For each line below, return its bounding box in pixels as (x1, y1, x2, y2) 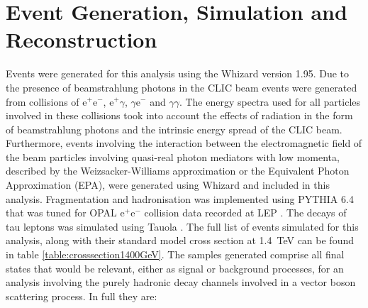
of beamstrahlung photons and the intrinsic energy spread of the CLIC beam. (6, 121, 342, 136)
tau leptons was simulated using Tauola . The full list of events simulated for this (6, 219, 359, 233)
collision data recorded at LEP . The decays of (144, 205, 347, 220)
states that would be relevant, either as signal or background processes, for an (6, 260, 344, 275)
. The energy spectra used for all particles (179, 94, 360, 109)
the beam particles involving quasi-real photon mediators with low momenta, (6, 149, 340, 164)
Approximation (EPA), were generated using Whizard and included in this (6, 177, 330, 192)
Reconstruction (6, 25, 157, 54)
